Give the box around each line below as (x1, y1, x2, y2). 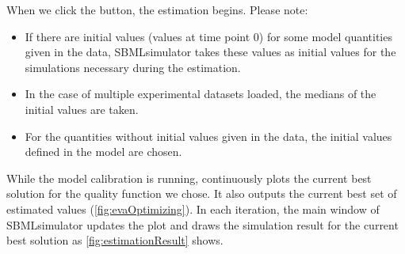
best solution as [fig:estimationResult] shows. (6, 232, 224, 248)
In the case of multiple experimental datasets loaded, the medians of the (25, 85, 376, 102)
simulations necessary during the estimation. (25, 59, 241, 75)
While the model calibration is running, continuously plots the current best (6, 169, 372, 186)
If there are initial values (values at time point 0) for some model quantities (25, 28, 392, 44)
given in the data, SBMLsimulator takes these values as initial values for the (25, 44, 396, 60)
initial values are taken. (25, 100, 139, 117)
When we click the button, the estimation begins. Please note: (6, 2, 308, 17)
